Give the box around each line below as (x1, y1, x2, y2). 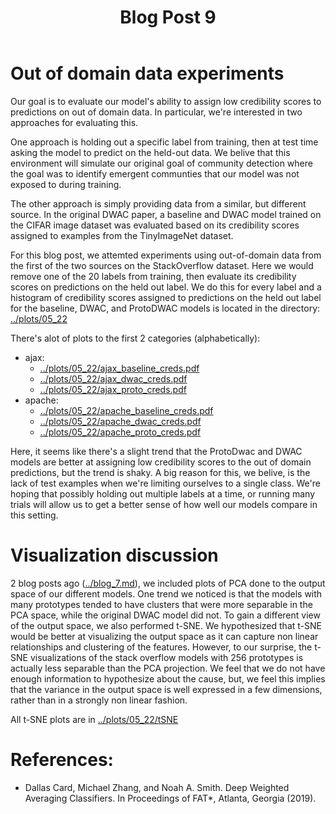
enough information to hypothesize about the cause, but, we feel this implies (10, 672, 326, 685)
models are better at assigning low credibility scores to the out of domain (10, 456, 312, 468)
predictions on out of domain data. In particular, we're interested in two (10, 106, 303, 118)
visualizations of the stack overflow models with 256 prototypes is (29, 651, 304, 663)
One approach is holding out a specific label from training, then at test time (10, 136, 319, 148)
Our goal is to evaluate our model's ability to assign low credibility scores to (10, 95, 322, 107)
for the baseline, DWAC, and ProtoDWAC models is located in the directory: (10, 302, 321, 314)
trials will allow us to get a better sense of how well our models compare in (10, 498, 318, 510)
